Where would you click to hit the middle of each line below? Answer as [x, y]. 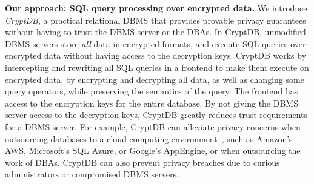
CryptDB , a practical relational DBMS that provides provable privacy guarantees [155, 20]
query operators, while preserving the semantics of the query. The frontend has [152, 91]
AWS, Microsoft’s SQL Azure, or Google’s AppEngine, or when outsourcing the [153, 150]
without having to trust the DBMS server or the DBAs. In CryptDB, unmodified [155, 32]
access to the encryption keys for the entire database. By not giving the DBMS [152, 103]
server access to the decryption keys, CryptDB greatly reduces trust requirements [156, 115]
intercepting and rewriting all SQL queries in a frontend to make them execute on [157, 67]
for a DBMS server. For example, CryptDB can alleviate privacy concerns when [153, 126]
